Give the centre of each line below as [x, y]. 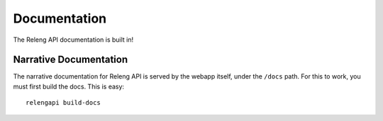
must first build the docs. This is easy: [68, 86]
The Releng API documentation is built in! [73, 40]
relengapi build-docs [63, 103]
